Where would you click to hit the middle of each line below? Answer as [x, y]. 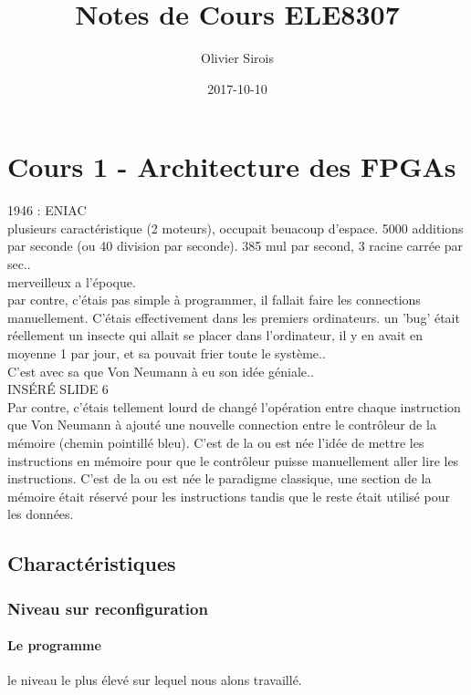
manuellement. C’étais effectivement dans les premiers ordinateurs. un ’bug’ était [234, 317]
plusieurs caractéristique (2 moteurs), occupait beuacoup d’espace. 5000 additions [235, 228]
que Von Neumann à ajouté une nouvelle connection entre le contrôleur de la [222, 425]
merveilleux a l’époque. [72, 281]
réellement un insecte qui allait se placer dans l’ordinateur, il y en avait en [215, 335]
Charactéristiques [92, 563]
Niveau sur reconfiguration [108, 608]
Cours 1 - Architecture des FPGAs [232, 166]
